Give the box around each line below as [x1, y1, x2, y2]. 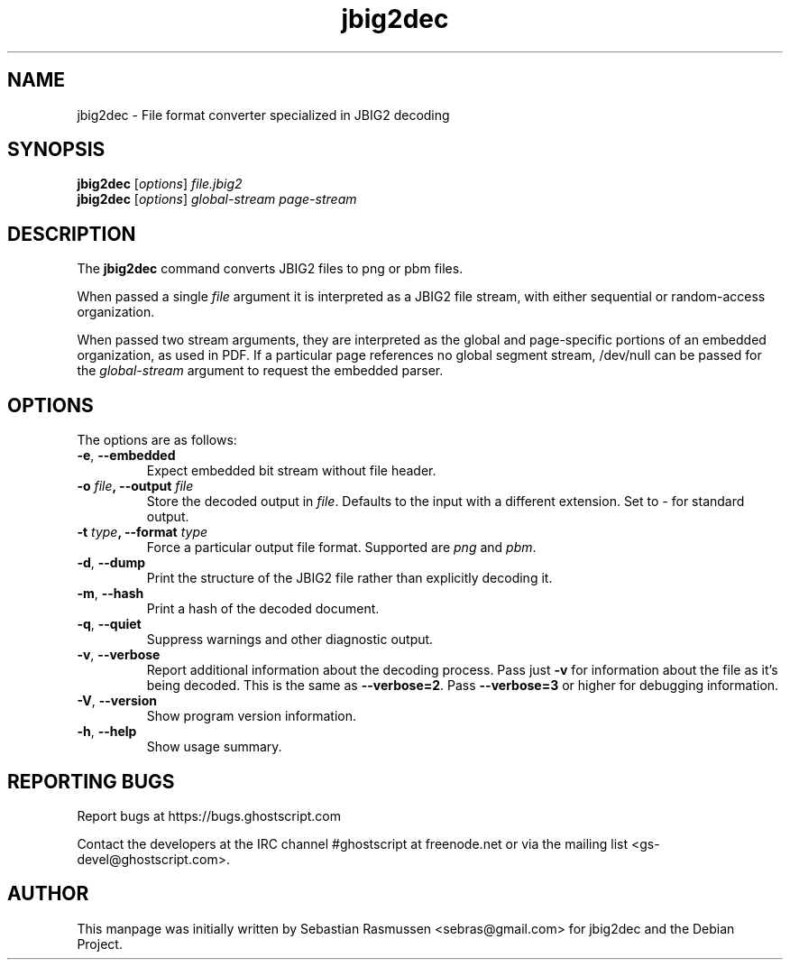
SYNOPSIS [7, 138, 106, 161]
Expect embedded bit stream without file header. [146, 463, 436, 479]
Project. [77, 935, 123, 952]
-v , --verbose [77, 647, 161, 663]
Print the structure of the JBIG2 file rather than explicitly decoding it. [146, 570, 553, 586]
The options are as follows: [77, 432, 237, 448]
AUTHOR [7, 882, 89, 906]
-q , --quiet [77, 616, 142, 632]
